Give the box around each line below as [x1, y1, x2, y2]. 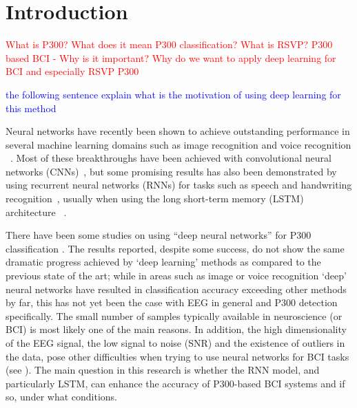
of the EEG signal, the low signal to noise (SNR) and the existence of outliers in [6, 336, 345, 350]
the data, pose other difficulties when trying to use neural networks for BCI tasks [6, 349, 349, 363]
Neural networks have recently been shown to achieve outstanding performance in [6, 124, 350, 138]
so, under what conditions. [6, 389, 117, 404]
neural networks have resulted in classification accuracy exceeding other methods [6, 281, 347, 296]
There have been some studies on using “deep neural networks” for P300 [6, 228, 312, 242]
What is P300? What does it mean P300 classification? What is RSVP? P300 [6, 37, 333, 52]
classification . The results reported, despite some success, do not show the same [6, 241, 345, 255]
